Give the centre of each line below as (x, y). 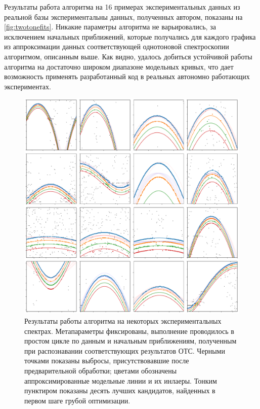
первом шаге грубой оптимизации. (77, 400)
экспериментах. (28, 86)
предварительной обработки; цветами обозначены (101, 370)
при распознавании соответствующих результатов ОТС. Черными (125, 350)
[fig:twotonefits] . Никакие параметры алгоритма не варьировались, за (110, 27)
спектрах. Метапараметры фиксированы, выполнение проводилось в (129, 331)
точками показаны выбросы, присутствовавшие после (107, 361)
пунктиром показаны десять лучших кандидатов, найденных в (120, 390)
